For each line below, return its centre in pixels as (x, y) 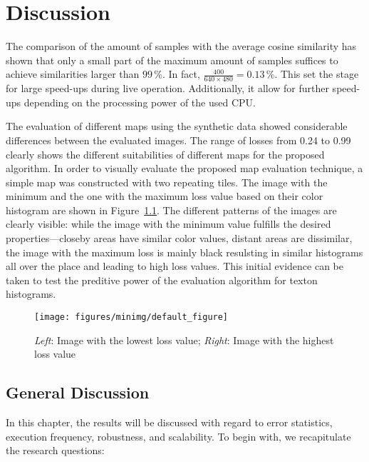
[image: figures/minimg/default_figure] (131, 317)
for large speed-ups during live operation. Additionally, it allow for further (167, 88)
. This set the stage (317, 74)
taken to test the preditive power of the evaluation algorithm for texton (162, 280)
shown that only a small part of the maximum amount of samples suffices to (172, 60)
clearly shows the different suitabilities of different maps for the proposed (165, 154)
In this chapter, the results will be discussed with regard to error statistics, (169, 422)
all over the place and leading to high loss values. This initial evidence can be (175, 266)
